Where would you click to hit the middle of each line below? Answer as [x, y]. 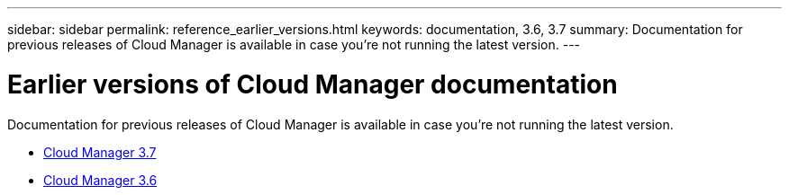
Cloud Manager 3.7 [100, 152]
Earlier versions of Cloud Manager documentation [313, 84]
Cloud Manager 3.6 [100, 180]
